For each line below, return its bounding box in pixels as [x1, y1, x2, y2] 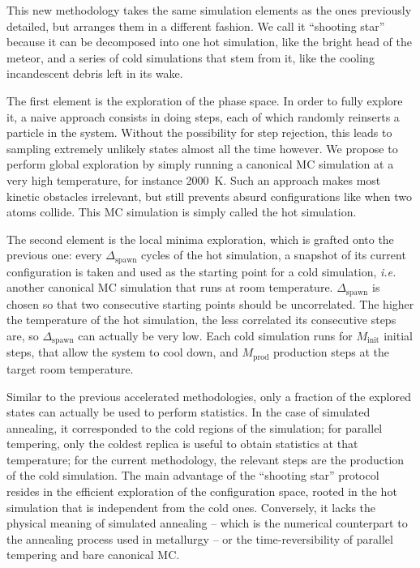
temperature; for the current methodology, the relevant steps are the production [6, 451, 405, 468]
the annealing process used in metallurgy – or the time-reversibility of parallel [6, 530, 393, 547]
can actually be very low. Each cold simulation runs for [78, 327, 353, 344]
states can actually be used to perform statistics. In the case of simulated [6, 404, 371, 421]
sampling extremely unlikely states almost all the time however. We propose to [6, 139, 398, 156]
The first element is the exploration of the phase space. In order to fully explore [6, 92, 403, 109]
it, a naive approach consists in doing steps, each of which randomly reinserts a [6, 108, 400, 125]
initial [384, 327, 413, 344]
